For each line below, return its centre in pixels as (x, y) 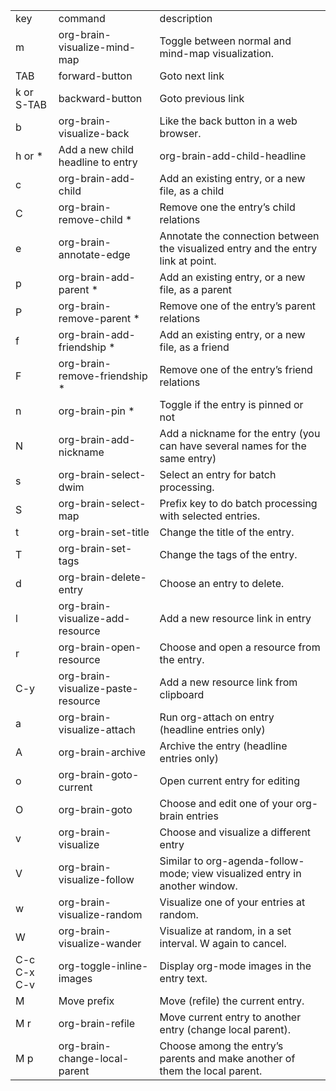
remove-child (90, 219)
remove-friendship (103, 376)
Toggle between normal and (225, 41)
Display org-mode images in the (235, 966)
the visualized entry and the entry (238, 248)
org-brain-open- (100, 647)
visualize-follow (96, 879)
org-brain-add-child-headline (233, 156)
